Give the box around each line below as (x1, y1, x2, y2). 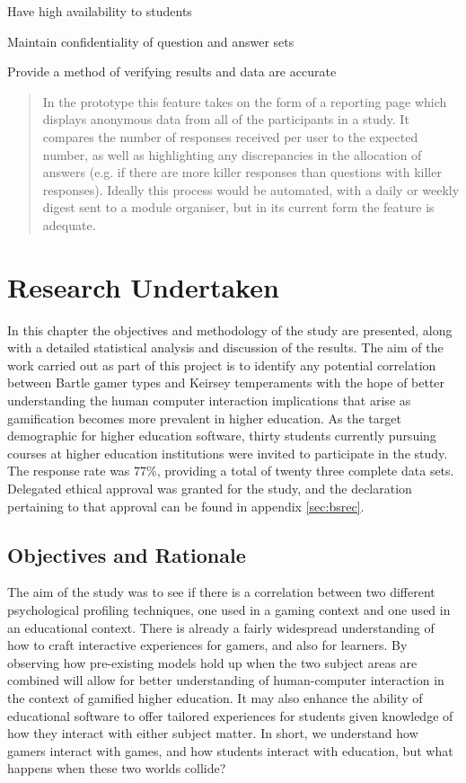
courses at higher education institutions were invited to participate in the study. (7, 443, 448, 462)
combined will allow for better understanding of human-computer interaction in (7, 671, 444, 690)
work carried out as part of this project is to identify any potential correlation (7, 355, 436, 374)
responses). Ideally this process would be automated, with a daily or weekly (42, 180, 460, 199)
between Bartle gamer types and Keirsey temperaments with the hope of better (7, 373, 445, 392)
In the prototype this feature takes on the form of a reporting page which (42, 92, 447, 111)
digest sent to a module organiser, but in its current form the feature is (42, 198, 435, 217)
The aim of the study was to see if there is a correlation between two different (7, 583, 435, 601)
